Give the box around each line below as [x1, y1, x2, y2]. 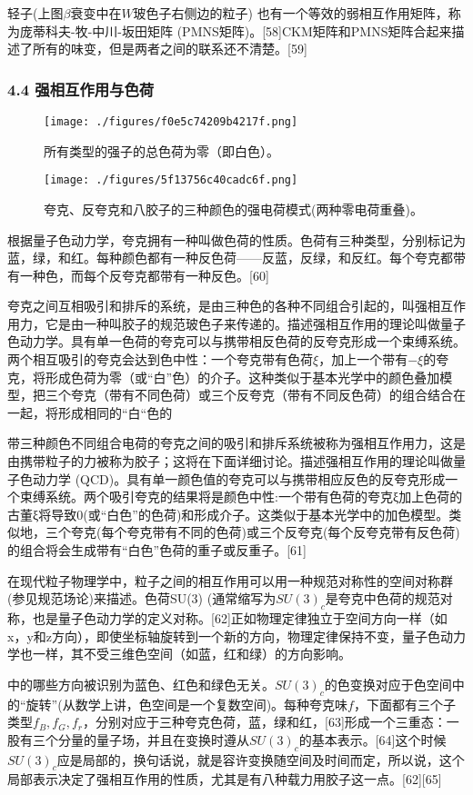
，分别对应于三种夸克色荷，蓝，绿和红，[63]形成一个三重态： [83, 712, 447, 731]
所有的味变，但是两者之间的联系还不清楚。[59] [32, 39, 307, 58]
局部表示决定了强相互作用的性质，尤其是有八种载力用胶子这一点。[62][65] [7, 770, 442, 789]
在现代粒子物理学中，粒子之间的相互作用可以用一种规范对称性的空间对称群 [7, 571, 453, 590]
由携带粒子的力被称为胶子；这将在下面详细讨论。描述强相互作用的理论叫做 [7, 452, 453, 471]
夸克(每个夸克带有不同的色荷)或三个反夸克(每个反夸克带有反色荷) [70, 522, 460, 542]
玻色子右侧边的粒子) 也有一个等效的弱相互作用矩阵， [133, 4, 448, 22]
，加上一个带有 [318, 350, 408, 369]
